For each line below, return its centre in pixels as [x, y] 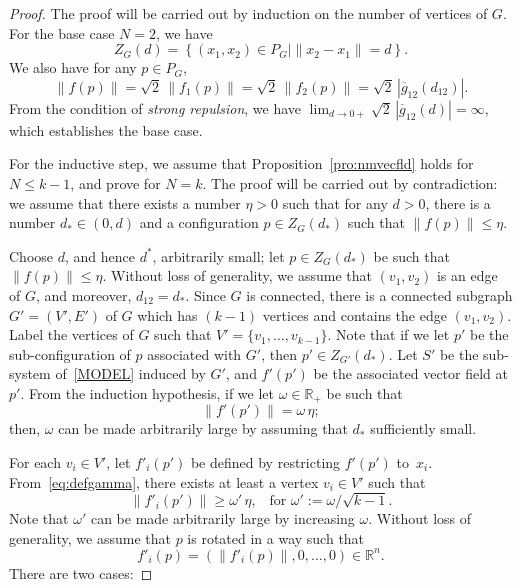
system [30, 373]
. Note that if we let [388, 334]
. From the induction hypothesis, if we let [147, 392]
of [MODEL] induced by [130, 373]
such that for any [335, 202]
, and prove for [115, 182]
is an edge [467, 275]
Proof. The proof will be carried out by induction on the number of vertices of [248, 13]
